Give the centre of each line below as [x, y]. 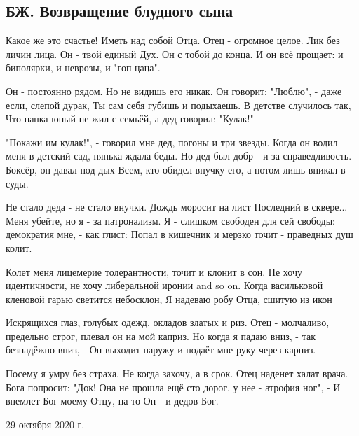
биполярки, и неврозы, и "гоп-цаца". [83, 68]
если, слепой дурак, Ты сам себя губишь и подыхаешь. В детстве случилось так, [178, 105]
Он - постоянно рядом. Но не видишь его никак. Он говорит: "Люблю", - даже [174, 91]
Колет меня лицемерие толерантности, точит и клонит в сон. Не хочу [154, 271]
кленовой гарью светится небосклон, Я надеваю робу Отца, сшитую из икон [169, 298]
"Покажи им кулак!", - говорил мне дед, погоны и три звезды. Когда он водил [172, 142]
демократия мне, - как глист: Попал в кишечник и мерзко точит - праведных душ [179, 234]
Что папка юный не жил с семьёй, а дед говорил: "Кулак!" [130, 119]
